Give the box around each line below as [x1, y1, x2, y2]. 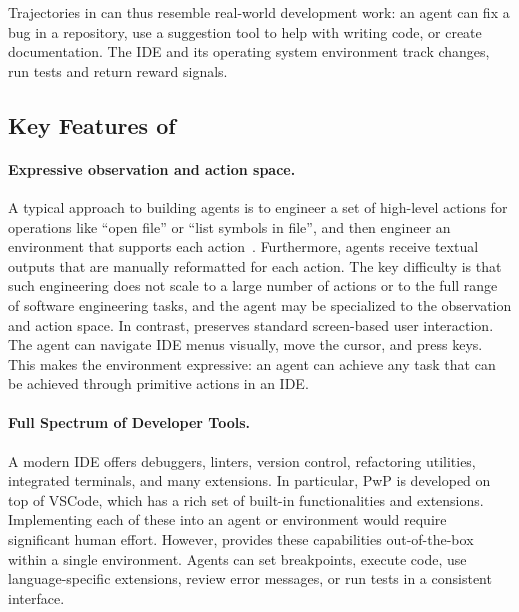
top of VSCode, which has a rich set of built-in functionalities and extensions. [8, 489, 484, 510]
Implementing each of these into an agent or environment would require [8, 509, 447, 530]
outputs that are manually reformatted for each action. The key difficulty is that [8, 255, 502, 276]
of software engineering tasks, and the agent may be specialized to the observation [8, 294, 512, 315]
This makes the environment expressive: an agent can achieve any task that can [8, 353, 496, 374]
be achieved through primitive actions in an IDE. [8, 373, 309, 394]
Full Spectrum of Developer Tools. [8, 412, 250, 433]
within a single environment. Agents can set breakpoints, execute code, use [8, 548, 467, 569]
